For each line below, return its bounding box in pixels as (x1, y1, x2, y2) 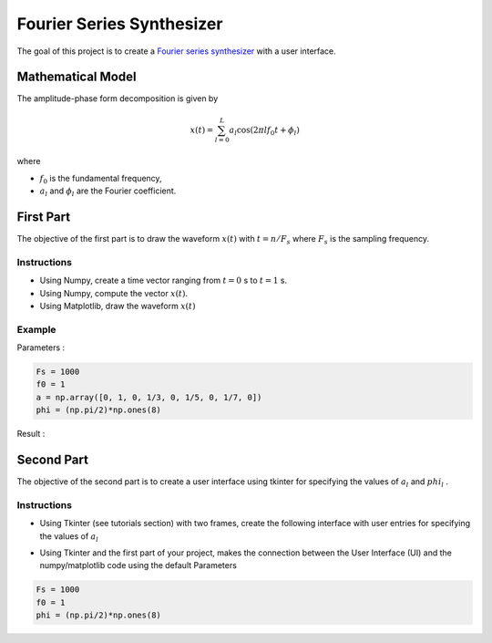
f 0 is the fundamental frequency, (39, 172, 163, 186)
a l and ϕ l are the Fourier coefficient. (39, 185, 177, 198)
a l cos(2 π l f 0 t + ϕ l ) (229, 124, 300, 137)
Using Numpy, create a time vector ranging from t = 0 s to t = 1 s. (39, 275, 288, 286)
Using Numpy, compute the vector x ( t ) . (39, 287, 189, 298)
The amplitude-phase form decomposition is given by (16, 93, 219, 104)
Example (16, 323, 56, 336)
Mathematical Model (16, 69, 137, 85)
